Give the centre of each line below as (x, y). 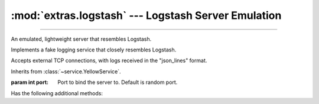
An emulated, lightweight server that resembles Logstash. (81, 39)
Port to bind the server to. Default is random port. (118, 82)
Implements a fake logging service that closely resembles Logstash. (94, 50)
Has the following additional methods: (57, 93)
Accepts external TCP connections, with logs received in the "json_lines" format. (109, 61)
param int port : (30, 82)
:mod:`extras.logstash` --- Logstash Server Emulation (146, 15)
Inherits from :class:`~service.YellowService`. (66, 71)
